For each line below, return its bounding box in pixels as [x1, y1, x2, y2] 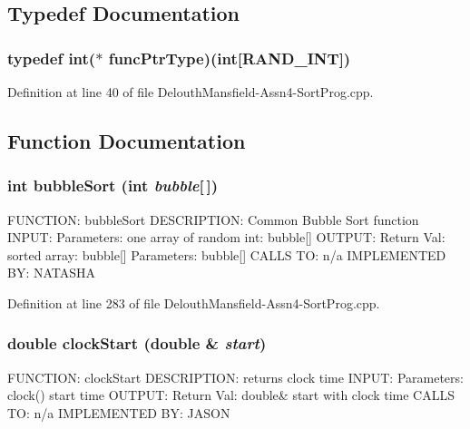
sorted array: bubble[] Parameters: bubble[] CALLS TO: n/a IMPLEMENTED [7, 245, 446, 264]
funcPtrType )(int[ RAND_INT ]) [108, 46, 351, 69]
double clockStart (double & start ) [7, 332, 267, 355]
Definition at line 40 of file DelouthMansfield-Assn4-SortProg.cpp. [7, 83, 374, 101]
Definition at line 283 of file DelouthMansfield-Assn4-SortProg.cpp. [7, 293, 380, 312]
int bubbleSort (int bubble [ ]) [7, 174, 218, 197]
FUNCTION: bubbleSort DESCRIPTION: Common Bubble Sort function [7, 210, 419, 229]
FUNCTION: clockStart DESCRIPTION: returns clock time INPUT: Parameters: [7, 367, 464, 386]
